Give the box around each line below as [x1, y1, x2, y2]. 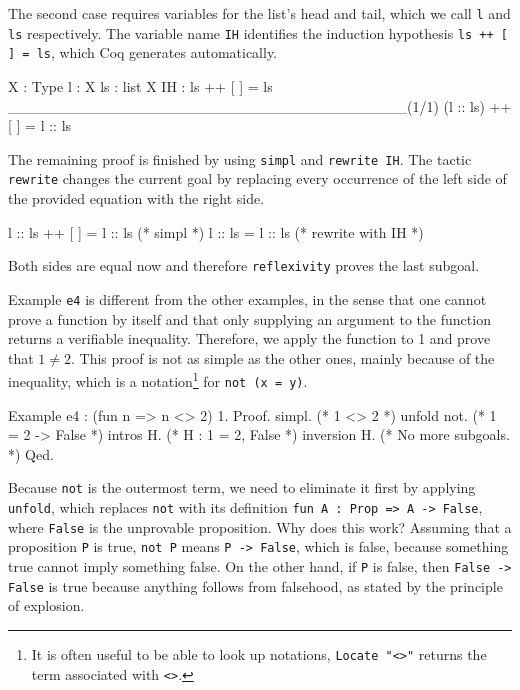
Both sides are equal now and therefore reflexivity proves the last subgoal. [8, 255, 480, 276]
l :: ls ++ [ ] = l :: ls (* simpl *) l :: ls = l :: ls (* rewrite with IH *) [8, 221, 424, 242]
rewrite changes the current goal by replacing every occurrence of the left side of [8, 168, 507, 189]
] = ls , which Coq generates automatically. [8, 42, 278, 63]
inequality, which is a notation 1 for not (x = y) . [8, 368, 308, 391]
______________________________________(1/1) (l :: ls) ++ [8, 95, 512, 116]
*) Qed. [8, 443, 54, 464]
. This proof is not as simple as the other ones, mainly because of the [71, 347, 495, 368]
